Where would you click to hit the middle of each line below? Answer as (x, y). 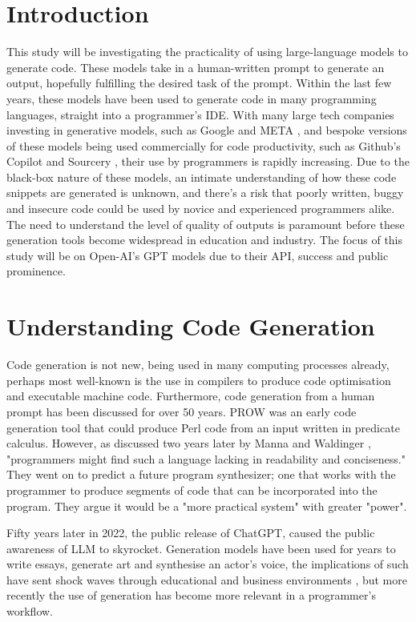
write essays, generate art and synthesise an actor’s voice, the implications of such (208, 564)
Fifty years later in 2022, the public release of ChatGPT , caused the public (191, 533)
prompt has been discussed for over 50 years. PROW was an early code (182, 411)
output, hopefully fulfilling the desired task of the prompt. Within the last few (199, 83)
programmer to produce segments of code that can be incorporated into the (192, 490)
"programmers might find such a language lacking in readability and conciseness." (206, 458)
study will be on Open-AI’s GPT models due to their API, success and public (198, 255)
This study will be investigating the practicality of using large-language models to (207, 52)
